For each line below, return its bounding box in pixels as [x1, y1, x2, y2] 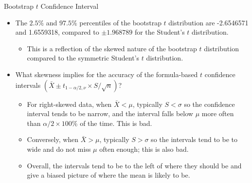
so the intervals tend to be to [151, 134, 238, 144]
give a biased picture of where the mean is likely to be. [27, 170, 190, 180]
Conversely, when [27, 134, 79, 144]
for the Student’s [134, 27, 185, 37]
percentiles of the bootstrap [79, 17, 162, 27]
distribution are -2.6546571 [168, 17, 249, 27]
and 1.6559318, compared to [15, 27, 99, 37]
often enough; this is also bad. [99, 143, 189, 154]
